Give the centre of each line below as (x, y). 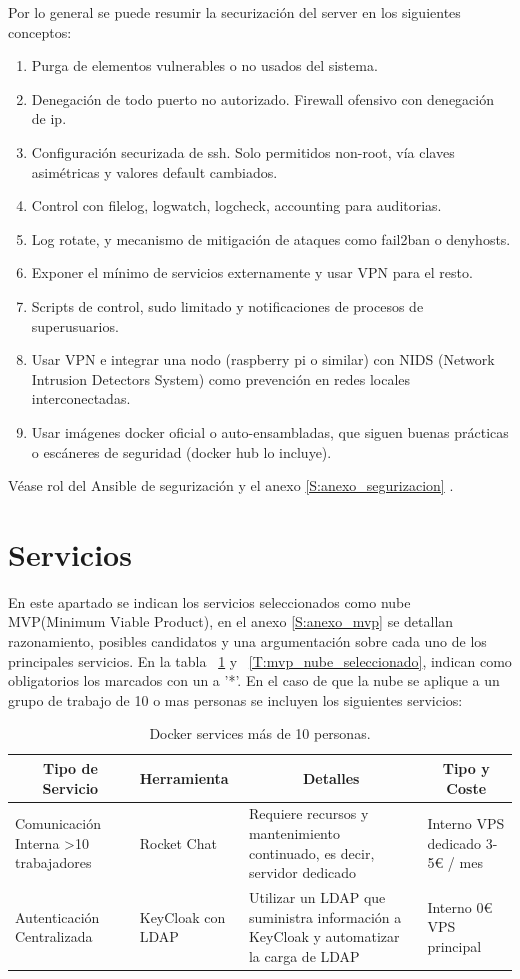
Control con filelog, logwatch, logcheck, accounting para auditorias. (236, 205)
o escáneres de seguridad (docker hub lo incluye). (181, 451)
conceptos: (40, 31)
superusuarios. (75, 325)
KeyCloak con (182, 916)
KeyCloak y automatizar (324, 936)
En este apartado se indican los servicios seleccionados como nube (209, 601)
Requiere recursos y (308, 813)
